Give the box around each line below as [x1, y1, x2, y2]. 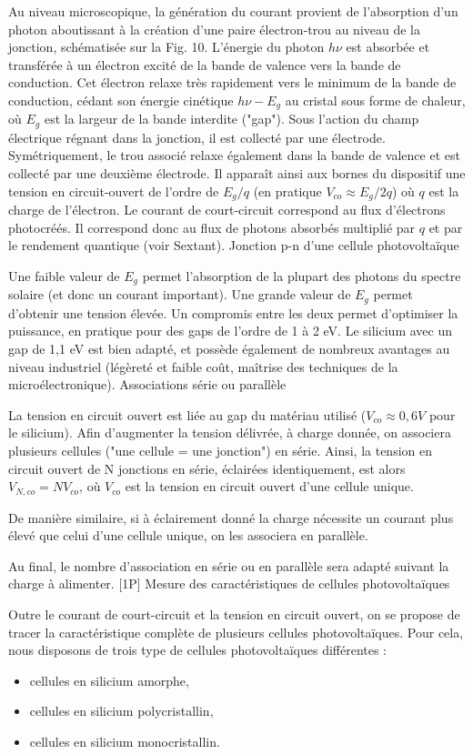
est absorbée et [346, 37, 430, 56]
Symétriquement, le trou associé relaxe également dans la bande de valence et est [8, 146, 460, 165]
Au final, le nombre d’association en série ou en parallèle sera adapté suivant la [8, 556, 449, 575]
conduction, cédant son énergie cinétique [8, 90, 234, 109]
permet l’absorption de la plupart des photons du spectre [142, 266, 461, 285]
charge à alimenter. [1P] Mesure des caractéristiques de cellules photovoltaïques [8, 574, 450, 593]
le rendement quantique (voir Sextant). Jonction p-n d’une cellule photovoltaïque [8, 236, 459, 255]
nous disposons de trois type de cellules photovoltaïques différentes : [8, 640, 387, 659]
